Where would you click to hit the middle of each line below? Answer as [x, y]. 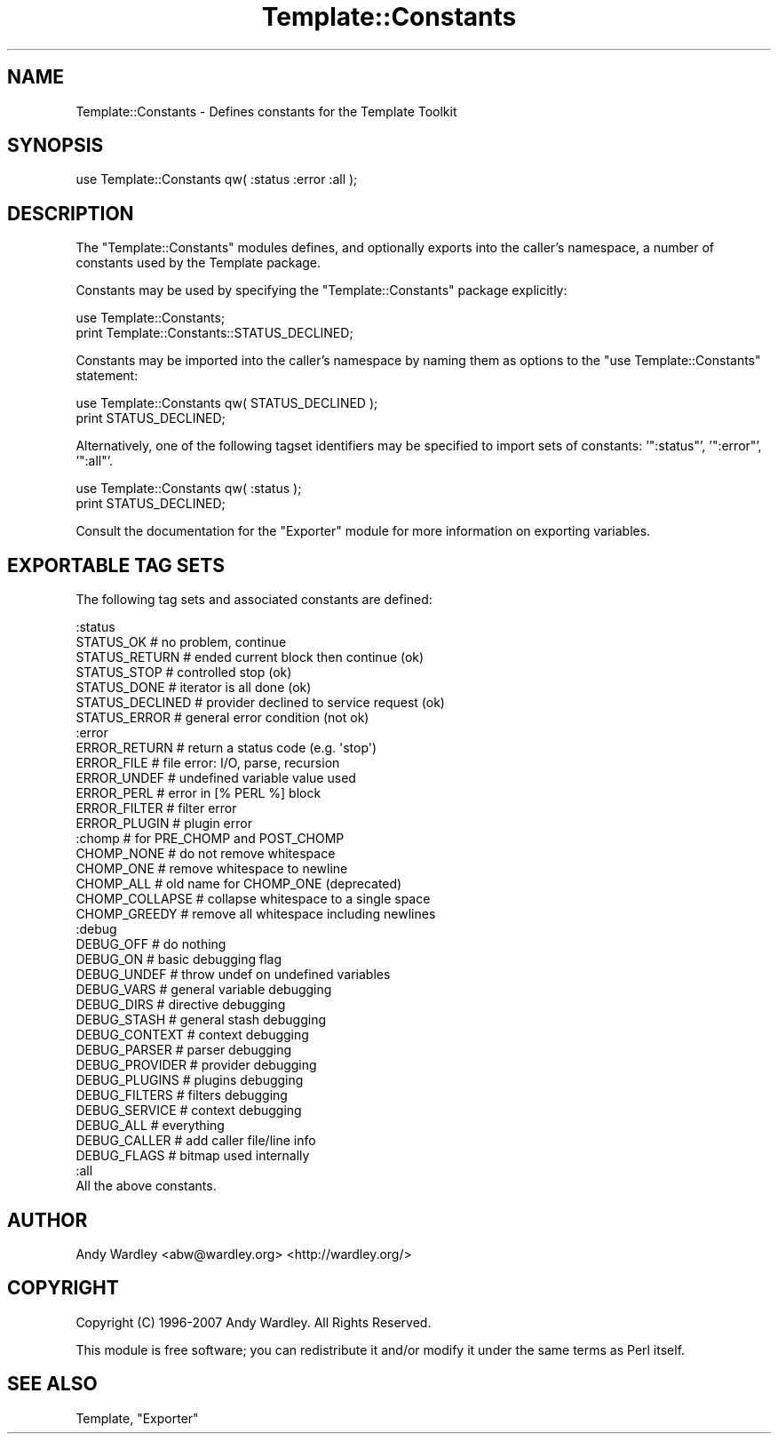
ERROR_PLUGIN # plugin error [164, 824]
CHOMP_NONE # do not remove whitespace [206, 854]
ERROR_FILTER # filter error [156, 808]
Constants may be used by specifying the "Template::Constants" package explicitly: [322, 291]
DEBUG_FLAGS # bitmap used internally [193, 1156]
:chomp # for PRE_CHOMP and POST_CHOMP [210, 839]
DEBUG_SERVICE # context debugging [189, 1111]
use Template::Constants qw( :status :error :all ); [217, 179]
